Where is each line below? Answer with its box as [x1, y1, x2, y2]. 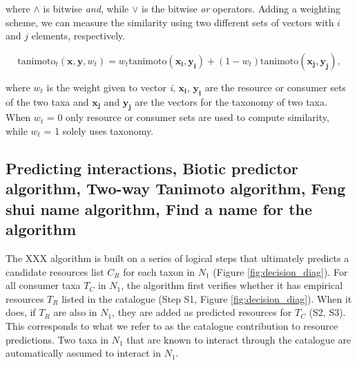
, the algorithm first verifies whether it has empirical [121, 278, 343, 292]
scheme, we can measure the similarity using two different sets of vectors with [6, 15, 334, 29]
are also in [53, 305, 97, 319]
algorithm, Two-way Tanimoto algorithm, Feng [6, 178, 346, 199]
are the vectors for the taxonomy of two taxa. [135, 94, 327, 109]
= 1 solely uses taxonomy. [44, 123, 154, 138]
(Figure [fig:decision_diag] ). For [213, 264, 348, 279]
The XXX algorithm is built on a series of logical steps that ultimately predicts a [6, 250, 349, 265]
